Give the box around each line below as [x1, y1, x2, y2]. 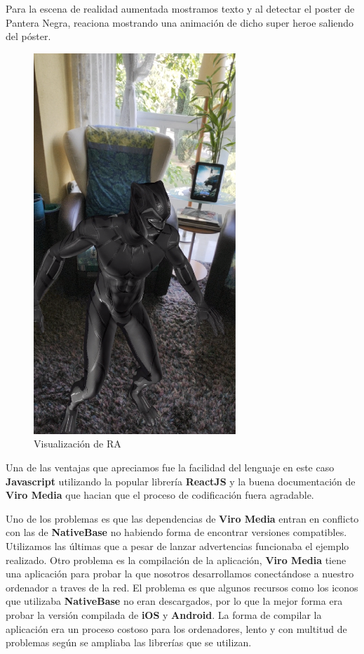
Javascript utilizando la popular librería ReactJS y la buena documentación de [6, 473, 356, 488]
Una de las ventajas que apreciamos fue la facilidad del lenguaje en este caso [6, 460, 335, 475]
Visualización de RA [34, 436, 121, 451]
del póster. [6, 29, 51, 44]
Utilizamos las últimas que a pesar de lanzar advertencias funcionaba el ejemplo [6, 539, 349, 554]
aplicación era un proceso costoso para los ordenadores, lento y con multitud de [6, 621, 347, 636]
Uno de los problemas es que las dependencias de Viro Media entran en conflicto [6, 511, 359, 525]
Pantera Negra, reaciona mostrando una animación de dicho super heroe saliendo [6, 15, 354, 30]
